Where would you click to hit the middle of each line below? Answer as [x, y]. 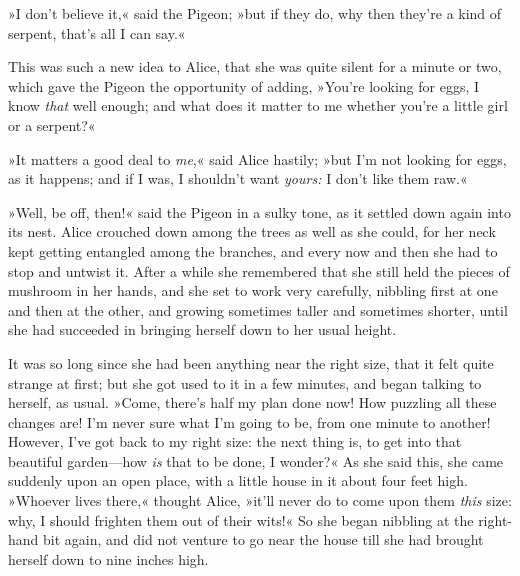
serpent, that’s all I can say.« [97, 32]
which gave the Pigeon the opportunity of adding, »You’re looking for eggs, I [244, 85]
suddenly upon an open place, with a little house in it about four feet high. [238, 480]
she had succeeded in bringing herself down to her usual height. [202, 329]
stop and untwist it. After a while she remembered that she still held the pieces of [259, 270]
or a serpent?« [52, 124]
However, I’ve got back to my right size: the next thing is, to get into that [235, 441]
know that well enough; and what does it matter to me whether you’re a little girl [258, 105]
